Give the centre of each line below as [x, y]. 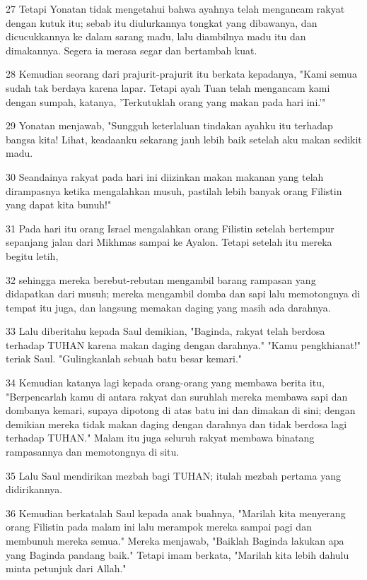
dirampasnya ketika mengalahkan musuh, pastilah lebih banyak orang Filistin [174, 190]
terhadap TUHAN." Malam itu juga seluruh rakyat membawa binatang [160, 438]
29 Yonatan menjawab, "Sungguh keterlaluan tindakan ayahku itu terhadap [169, 125]
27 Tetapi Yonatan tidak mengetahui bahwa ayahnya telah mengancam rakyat [175, 8]
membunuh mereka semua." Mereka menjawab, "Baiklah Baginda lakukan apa [175, 540]
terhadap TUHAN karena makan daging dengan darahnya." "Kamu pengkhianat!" [183, 344]
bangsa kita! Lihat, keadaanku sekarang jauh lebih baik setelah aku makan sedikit [184, 139]
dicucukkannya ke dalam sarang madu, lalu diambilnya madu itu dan [156, 36]
